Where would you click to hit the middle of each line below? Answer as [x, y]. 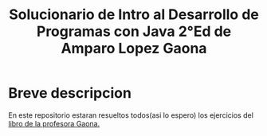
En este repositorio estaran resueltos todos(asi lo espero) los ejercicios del [131, 115]
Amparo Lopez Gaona [134, 49]
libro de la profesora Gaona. [54, 123]
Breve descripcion [70, 93]
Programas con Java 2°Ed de [134, 31]
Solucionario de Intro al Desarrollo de [134, 15]
